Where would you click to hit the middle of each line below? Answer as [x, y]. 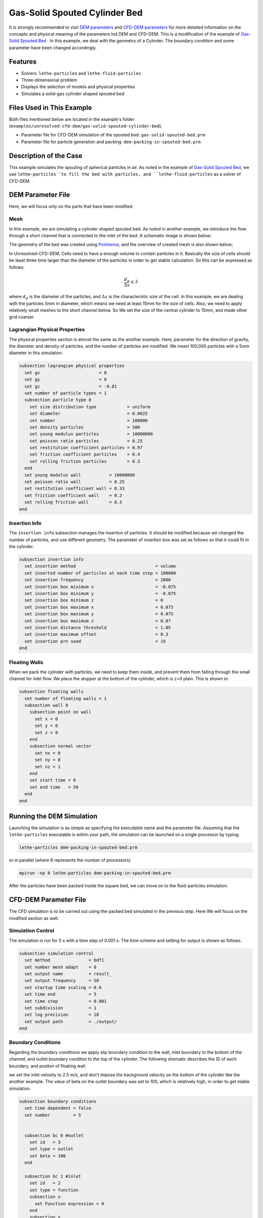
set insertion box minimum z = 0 [94, 600]
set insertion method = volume [100, 566]
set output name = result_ [68, 974]
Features [23, 62]
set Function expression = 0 [69, 1204]
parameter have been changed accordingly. [53, 48]
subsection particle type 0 [58, 400]
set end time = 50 [54, 787]
